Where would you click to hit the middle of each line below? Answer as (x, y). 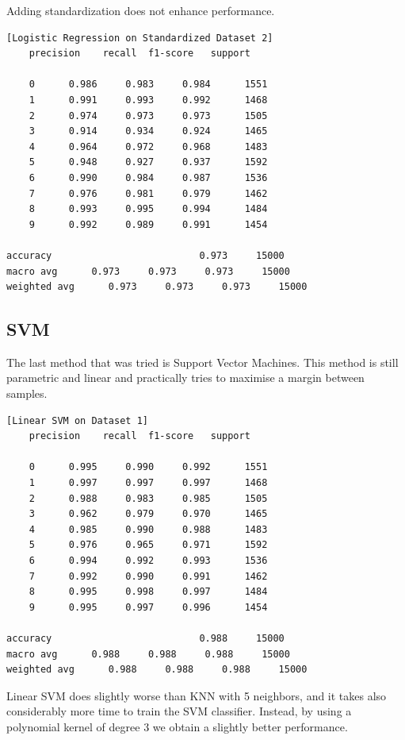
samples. (27, 393)
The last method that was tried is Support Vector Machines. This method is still (202, 362)
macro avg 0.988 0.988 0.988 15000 (148, 654)
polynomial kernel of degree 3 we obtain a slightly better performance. (177, 726)
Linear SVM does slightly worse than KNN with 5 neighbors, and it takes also (197, 695)
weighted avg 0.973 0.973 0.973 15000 (157, 287)
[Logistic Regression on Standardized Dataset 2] (140, 38)
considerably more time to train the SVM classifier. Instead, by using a (179, 711)
